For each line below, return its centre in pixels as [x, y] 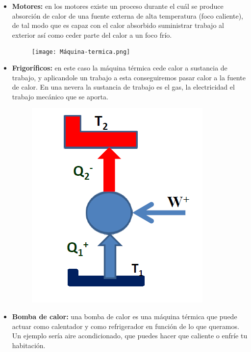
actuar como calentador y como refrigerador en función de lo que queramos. [125, 326]
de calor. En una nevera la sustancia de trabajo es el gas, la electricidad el [123, 87]
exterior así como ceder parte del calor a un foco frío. [92, 35]
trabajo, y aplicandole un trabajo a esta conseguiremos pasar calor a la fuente [129, 77]
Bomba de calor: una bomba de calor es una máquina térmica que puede [125, 316]
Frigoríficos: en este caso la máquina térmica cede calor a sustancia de [120, 68]
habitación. [29, 345]
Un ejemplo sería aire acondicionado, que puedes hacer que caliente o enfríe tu [130, 336]
